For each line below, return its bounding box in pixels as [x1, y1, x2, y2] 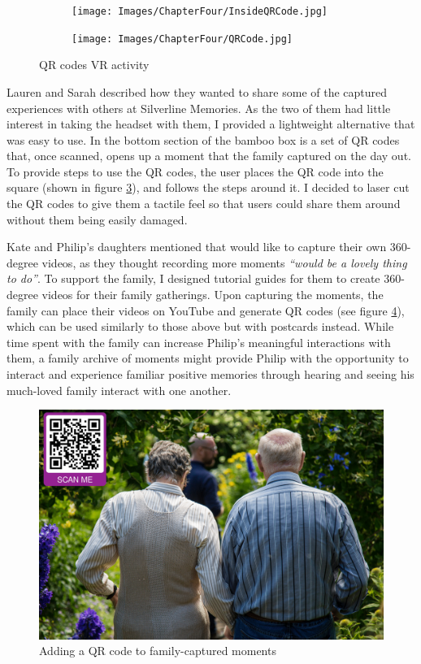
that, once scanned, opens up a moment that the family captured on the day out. [7, 147, 411, 164]
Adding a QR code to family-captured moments [39, 642, 276, 659]
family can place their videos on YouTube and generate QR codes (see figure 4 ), [7, 302, 405, 319]
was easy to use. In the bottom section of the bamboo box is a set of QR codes [7, 131, 400, 148]
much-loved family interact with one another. [7, 381, 232, 398]
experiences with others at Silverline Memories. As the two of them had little [7, 99, 391, 116]
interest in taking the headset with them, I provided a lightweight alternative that [7, 115, 415, 132]
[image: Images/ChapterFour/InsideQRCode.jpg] [72, 6, 328, 17]
